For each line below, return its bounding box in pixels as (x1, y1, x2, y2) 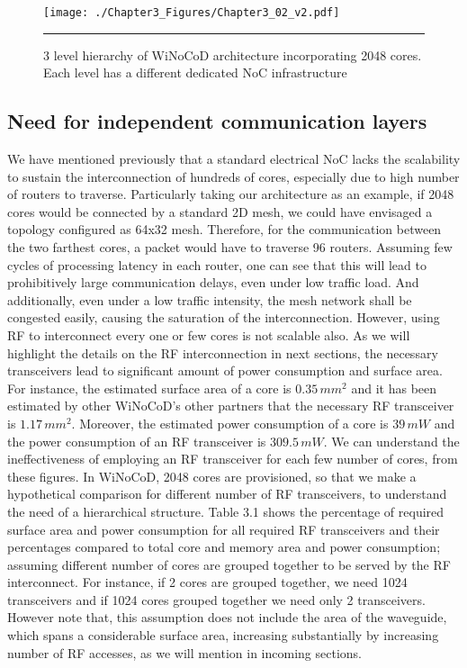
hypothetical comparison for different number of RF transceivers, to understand (7, 484, 447, 503)
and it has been (351, 378, 437, 397)
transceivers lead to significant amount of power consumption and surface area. (7, 361, 443, 380)
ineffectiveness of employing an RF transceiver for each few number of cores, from (7, 449, 458, 468)
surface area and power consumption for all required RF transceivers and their (7, 519, 440, 538)
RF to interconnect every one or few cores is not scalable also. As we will (7, 325, 410, 344)
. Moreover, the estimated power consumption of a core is (71, 413, 389, 432)
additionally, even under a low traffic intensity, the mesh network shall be (7, 290, 412, 309)
